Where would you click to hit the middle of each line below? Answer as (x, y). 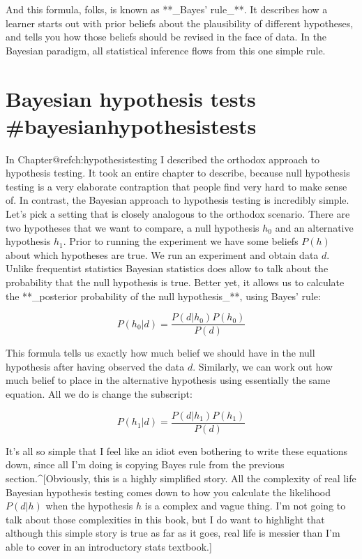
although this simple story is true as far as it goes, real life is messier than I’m (173, 533)
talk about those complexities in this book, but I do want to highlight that (165, 519)
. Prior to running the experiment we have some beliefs (181, 241)
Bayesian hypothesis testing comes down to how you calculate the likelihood (168, 492)
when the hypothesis (89, 506)
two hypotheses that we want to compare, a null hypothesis (133, 227)
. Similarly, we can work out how (263, 366)
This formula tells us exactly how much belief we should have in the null (160, 353)
